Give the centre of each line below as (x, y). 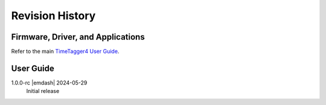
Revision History (53, 16)
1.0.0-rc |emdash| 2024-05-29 (49, 82)
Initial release (43, 91)
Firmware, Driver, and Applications (78, 37)
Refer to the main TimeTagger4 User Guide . (65, 52)
